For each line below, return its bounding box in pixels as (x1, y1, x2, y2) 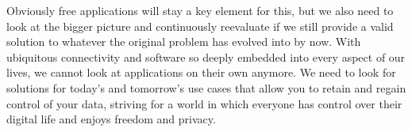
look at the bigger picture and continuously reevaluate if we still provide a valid (6, 17, 394, 34)
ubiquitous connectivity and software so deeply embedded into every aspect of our (6, 48, 406, 65)
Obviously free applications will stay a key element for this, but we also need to (6, 2, 394, 18)
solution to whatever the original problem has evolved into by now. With (6, 33, 361, 50)
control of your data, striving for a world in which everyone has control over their (6, 95, 402, 111)
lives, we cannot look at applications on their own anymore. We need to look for (6, 64, 396, 81)
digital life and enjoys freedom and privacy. (6, 111, 216, 127)
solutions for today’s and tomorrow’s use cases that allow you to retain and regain (6, 79, 406, 96)
